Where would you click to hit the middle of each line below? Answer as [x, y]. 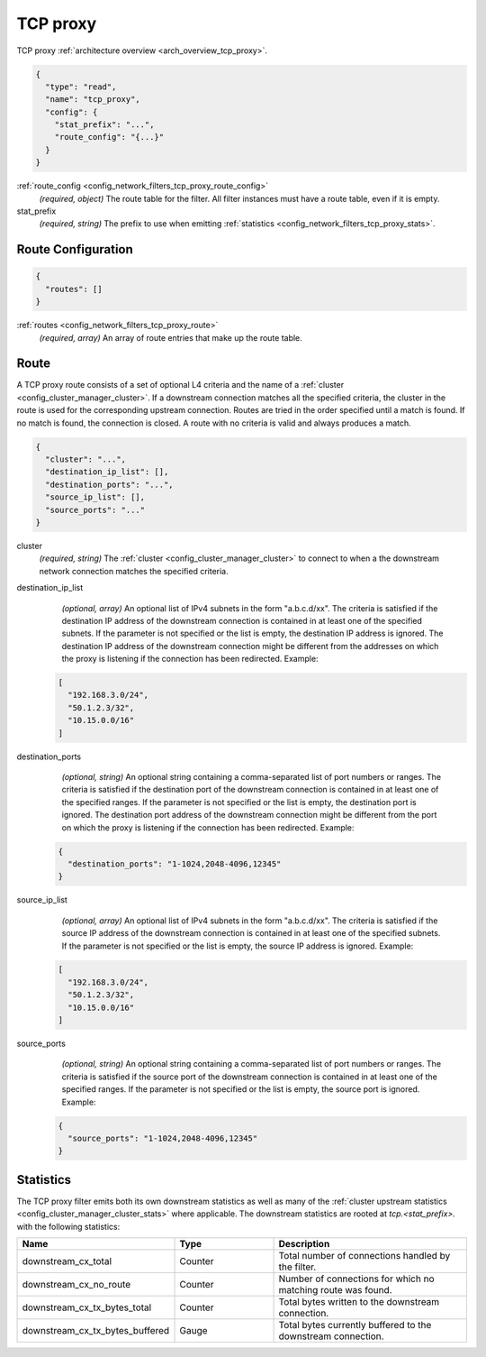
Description [304, 1244]
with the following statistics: [68, 1226]
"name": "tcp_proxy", [93, 100]
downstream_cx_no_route [76, 1285]
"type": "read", [81, 87]
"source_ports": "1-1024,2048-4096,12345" [163, 1138]
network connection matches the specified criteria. [134, 571]
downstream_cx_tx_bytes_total [87, 1307]
